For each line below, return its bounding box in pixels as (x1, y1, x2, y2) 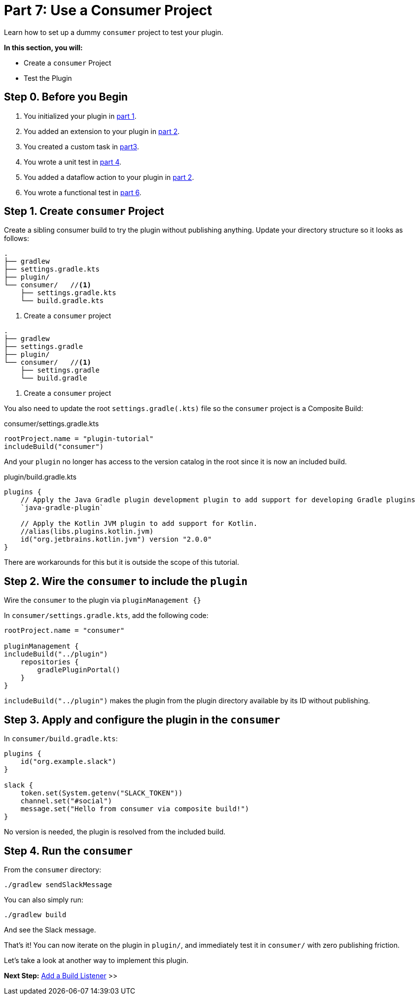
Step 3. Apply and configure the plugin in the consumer (4, 713, 280, 726)
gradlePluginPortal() (37, 666, 121, 674)
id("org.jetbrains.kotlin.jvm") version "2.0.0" (20, 535, 212, 544)
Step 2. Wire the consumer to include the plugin (4, 575, 248, 587)
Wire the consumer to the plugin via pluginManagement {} (4, 596, 202, 605)
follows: (4, 234, 29, 243)
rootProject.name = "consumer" (4, 626, 125, 635)
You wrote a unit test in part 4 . (24, 157, 122, 166)
